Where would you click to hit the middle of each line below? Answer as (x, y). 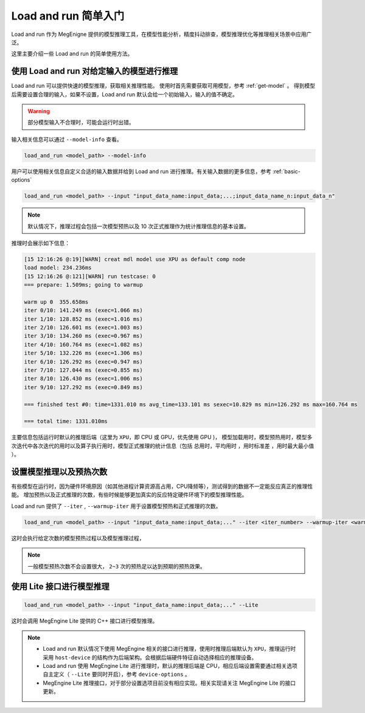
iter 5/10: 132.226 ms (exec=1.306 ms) (83, 353)
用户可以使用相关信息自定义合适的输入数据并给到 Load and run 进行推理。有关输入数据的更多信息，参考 (141, 171)
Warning (39, 111)
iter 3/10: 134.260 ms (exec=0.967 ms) (83, 336)
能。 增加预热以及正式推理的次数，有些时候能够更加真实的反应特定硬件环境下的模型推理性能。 (129, 495)
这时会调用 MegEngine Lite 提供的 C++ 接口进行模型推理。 (85, 621)
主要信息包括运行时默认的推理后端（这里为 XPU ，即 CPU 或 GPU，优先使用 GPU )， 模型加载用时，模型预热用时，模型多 (162, 437)
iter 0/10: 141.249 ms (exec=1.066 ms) (83, 310)
